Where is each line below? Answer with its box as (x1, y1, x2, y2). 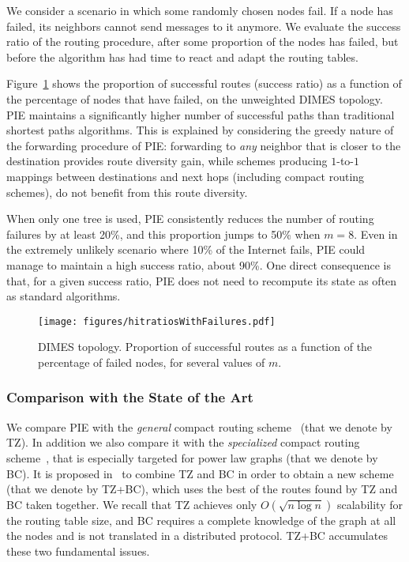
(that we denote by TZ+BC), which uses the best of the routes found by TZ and (6, 481, 398, 497)
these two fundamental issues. (6, 542, 150, 559)
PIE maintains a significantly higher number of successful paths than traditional (6, 106, 395, 123)
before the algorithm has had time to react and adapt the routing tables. (6, 48, 358, 65)
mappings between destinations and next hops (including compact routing (6, 168, 365, 184)
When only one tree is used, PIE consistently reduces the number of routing (6, 210, 374, 227)
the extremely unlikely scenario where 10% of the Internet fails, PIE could (6, 241, 366, 258)
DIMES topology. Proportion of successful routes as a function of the (38, 338, 373, 355)
